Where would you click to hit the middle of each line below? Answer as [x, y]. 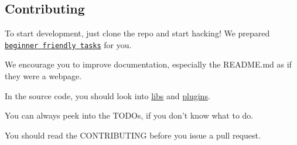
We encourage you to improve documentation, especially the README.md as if [148, 64]
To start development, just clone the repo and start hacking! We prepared [137, 33]
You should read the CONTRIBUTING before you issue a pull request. [133, 135]
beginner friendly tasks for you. [68, 44]
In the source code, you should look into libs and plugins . [107, 95]
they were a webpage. [43, 76]
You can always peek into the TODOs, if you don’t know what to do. [129, 115]
